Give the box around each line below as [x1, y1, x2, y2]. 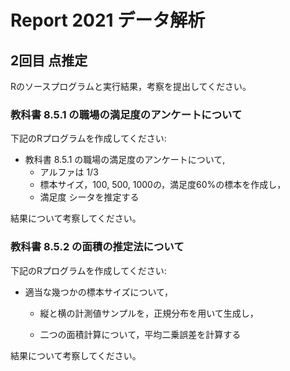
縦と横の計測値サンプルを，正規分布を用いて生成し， [39, 307, 259, 319]
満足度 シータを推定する [39, 191, 140, 203]
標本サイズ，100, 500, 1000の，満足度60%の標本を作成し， [39, 179, 287, 191]
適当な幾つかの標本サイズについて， [24, 286, 173, 298]
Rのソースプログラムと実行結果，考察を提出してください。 [10, 81, 252, 92]
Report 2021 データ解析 [10, 9, 206, 32]
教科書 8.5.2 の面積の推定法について [10, 240, 185, 254]
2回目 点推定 [10, 52, 88, 69]
